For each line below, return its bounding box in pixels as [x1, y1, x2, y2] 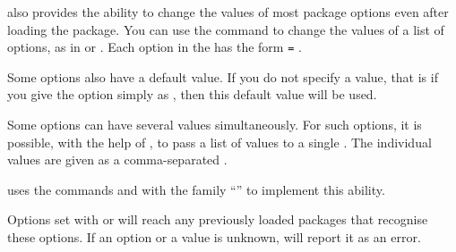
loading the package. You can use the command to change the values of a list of [7, 20, 444, 38]
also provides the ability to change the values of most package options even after [7, 3, 449, 21]
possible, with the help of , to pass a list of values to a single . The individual [7, 132, 432, 151]
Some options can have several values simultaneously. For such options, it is [7, 115, 422, 134]
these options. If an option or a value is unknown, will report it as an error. [7, 228, 421, 246]
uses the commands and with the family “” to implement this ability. [7, 180, 385, 198]
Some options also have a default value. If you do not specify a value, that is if [7, 67, 438, 86]
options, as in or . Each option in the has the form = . [7, 38, 302, 56]
